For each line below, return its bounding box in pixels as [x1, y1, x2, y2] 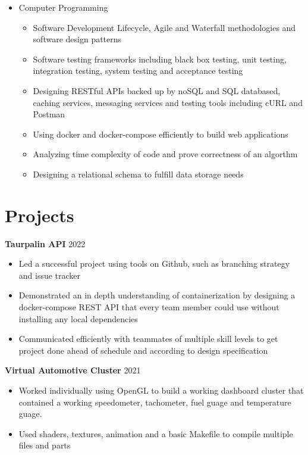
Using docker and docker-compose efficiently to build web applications [33, 127, 288, 140]
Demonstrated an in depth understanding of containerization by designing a [18, 289, 296, 301]
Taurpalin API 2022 [5, 237, 86, 250]
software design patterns [33, 33, 122, 45]
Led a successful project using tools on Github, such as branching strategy [18, 257, 290, 270]
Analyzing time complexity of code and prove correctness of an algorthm [33, 148, 298, 160]
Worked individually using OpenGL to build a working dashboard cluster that [18, 384, 304, 396]
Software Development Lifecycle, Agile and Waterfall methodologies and [33, 21, 296, 33]
